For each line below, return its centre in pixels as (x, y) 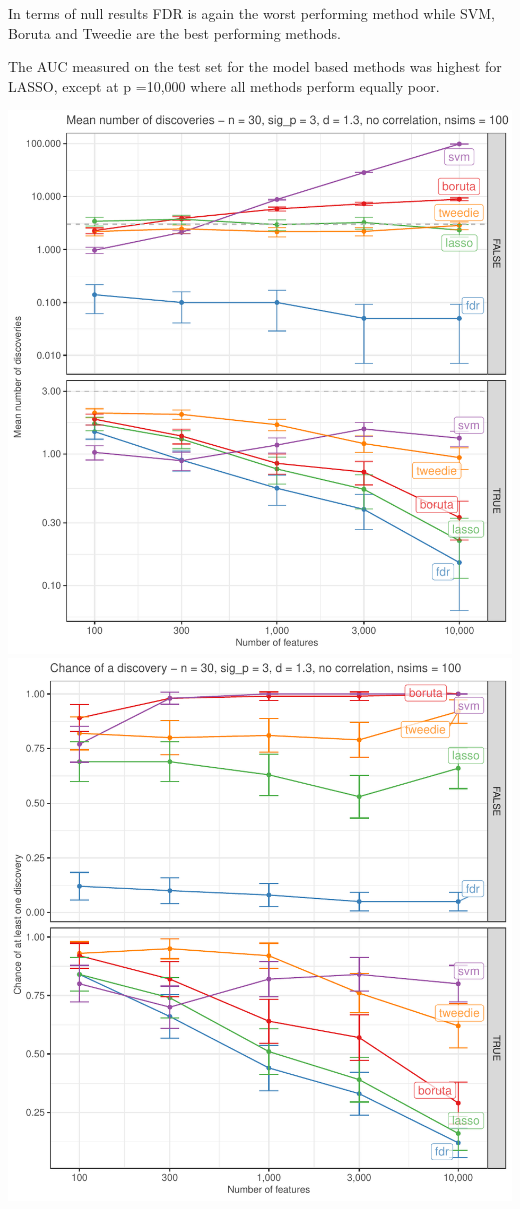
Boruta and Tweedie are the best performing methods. (175, 32)
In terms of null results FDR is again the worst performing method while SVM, (251, 13)
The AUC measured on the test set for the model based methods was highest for (255, 66)
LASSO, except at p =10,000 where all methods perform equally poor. (224, 85)
